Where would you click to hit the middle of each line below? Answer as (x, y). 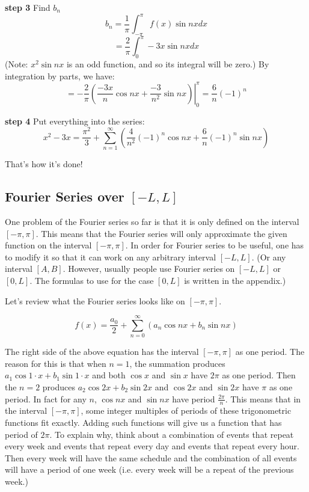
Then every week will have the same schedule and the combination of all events (151, 457)
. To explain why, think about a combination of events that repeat (172, 434)
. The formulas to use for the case (92, 280)
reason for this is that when (56, 363)
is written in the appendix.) (235, 280)
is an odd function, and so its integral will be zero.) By (168, 64)
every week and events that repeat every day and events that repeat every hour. (152, 446)
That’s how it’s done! (44, 164)
